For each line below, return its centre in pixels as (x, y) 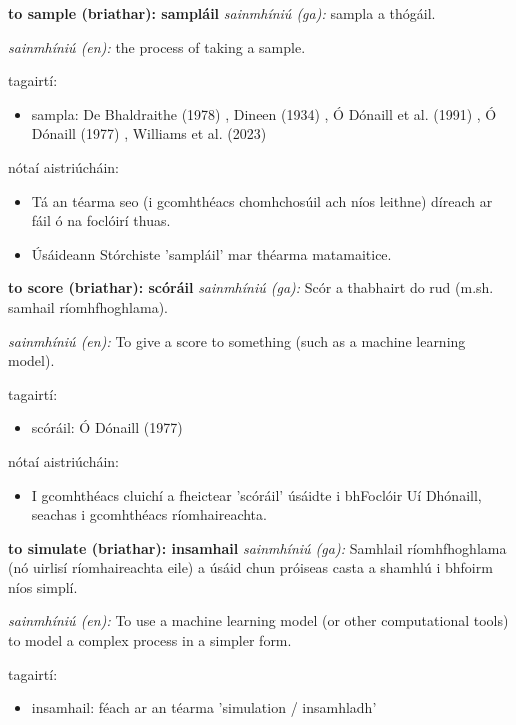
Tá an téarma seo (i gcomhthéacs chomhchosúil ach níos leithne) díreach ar (262, 200)
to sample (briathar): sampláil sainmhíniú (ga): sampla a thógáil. (222, 13)
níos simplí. (43, 586)
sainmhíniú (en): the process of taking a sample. (157, 46)
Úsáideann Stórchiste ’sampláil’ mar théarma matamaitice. (211, 253)
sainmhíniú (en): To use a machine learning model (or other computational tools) (258, 620)
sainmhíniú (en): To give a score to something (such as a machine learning (237, 340)
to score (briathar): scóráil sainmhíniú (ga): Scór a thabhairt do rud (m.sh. (251, 287)
